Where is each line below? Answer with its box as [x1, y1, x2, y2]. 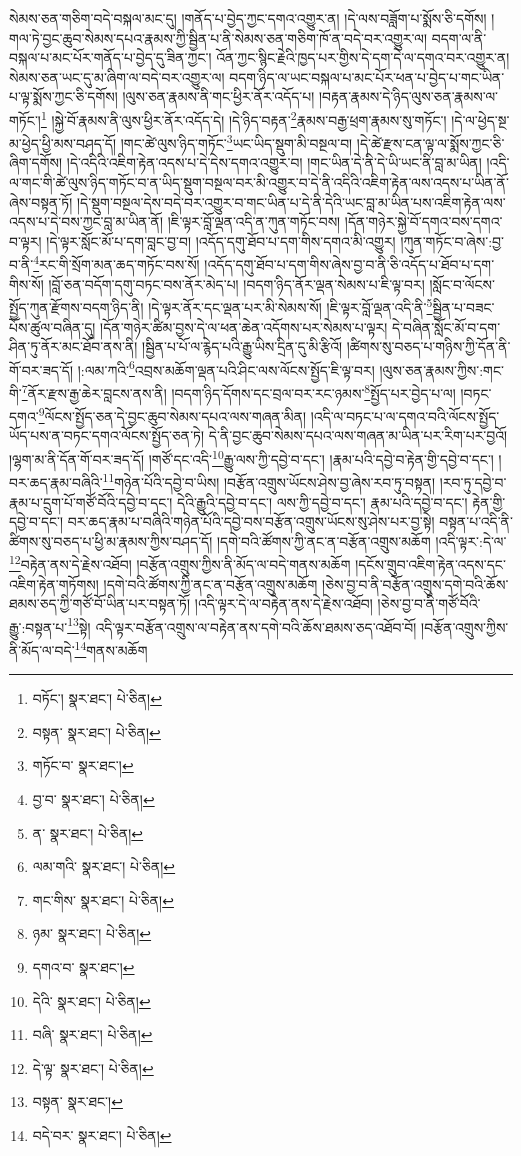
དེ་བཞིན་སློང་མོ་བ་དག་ [391, 316, 501, 337]
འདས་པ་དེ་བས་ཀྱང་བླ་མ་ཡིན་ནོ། [9, 211, 164, 232]
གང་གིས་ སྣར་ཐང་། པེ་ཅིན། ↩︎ [32, 889, 174, 910]
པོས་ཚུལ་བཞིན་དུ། [9, 316, 96, 337]
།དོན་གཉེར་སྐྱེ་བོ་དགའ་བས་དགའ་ [344, 211, 503, 232]
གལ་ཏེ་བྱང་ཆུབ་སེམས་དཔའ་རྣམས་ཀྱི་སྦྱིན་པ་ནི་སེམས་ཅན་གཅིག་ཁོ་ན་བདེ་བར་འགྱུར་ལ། [9, 27, 428, 48]
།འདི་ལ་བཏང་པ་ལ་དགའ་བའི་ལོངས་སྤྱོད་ [310, 405, 500, 426]
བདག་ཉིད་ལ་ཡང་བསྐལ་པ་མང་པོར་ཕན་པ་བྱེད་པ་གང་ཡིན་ [229, 66, 505, 87]
